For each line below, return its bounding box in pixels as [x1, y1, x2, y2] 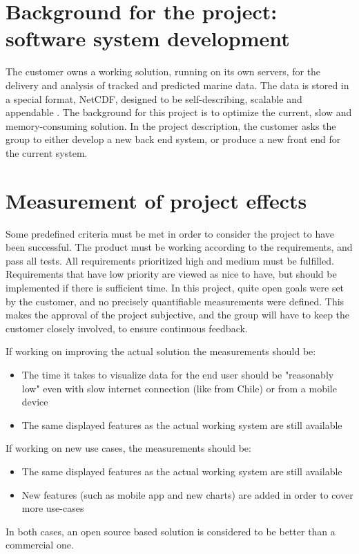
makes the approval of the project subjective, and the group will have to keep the [6, 307, 350, 322]
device [21, 394, 48, 409]
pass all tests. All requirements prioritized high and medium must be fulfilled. [6, 253, 334, 267]
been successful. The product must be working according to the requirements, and [6, 240, 353, 254]
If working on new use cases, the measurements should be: [6, 441, 251, 455]
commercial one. [6, 537, 74, 552]
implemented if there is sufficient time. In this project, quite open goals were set [6, 280, 345, 294]
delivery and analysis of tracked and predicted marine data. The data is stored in [6, 77, 349, 92]
